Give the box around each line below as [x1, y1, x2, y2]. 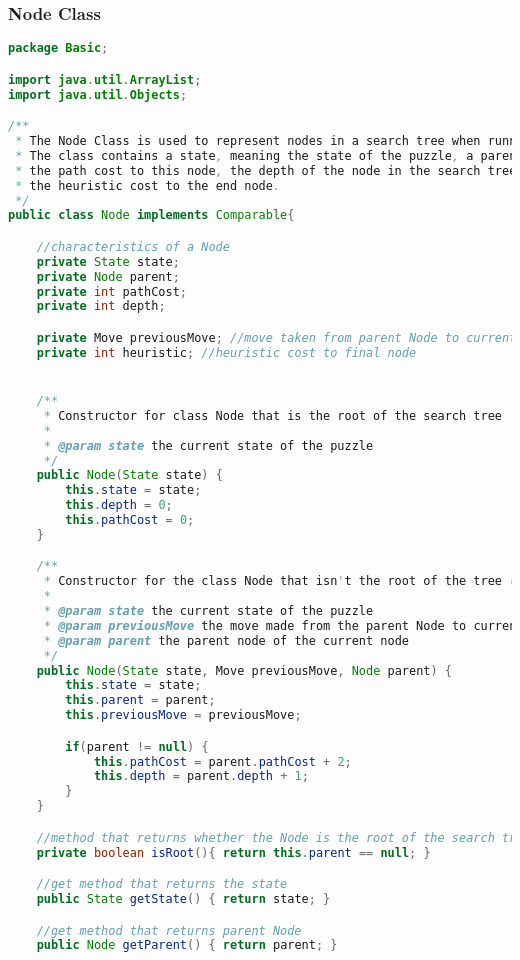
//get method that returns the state [36, 877, 288, 892]
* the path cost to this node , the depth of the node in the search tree [15, 163, 517, 178]
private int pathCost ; [36, 284, 188, 299]
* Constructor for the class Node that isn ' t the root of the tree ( [43, 574, 517, 589]
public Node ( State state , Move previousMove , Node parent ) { [36, 663, 452, 678]
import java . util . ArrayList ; [8, 72, 202, 87]
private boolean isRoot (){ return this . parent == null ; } [36, 845, 431, 860]
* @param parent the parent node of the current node [43, 633, 409, 648]
